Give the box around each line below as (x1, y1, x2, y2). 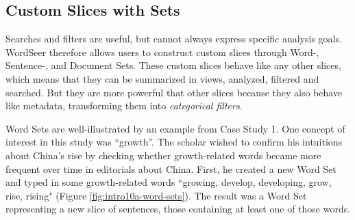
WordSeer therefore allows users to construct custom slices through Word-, (5, 44, 319, 59)
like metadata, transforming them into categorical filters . (5, 98, 243, 113)
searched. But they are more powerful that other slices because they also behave (5, 85, 343, 99)
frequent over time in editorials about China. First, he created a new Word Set (5, 161, 336, 176)
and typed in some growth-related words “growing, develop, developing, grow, (5, 175, 332, 189)
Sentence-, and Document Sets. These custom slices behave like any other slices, (5, 58, 341, 72)
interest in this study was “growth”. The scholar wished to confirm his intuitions (5, 135, 343, 149)
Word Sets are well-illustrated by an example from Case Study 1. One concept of (5, 121, 345, 135)
